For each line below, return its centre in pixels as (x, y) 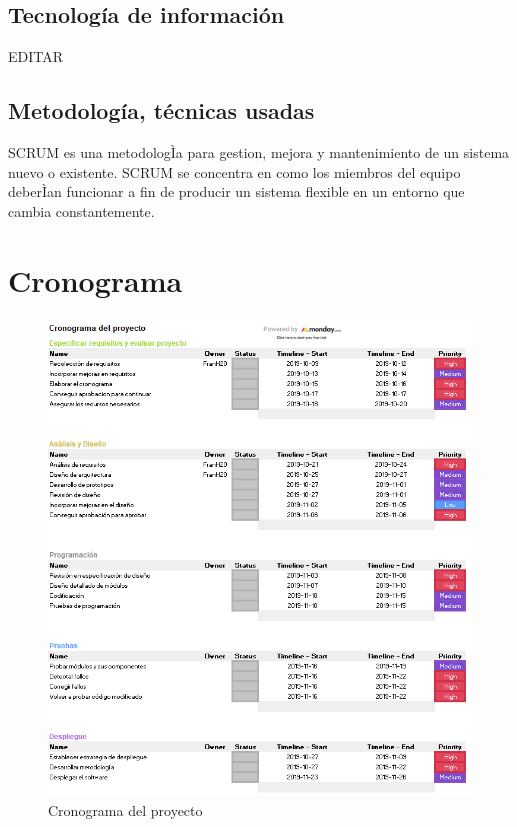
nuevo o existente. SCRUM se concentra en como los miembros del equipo (234, 171)
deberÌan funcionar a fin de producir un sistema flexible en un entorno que (236, 191)
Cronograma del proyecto (125, 809)
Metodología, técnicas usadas (161, 110)
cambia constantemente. (81, 210)
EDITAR (36, 56)
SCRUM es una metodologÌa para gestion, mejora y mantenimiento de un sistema (259, 152)
